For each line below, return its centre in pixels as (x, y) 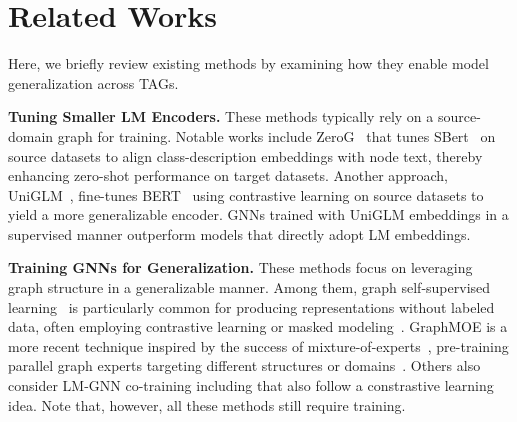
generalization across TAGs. (93, 82)
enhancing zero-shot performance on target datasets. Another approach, (228, 175)
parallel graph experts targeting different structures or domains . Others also (244, 365)
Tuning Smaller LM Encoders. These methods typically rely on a (221, 116)
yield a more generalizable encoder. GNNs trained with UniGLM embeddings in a (258, 214)
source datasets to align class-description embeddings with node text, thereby (245, 155)
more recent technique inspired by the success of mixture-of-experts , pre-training (258, 345)
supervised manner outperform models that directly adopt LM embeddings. (239, 233)
